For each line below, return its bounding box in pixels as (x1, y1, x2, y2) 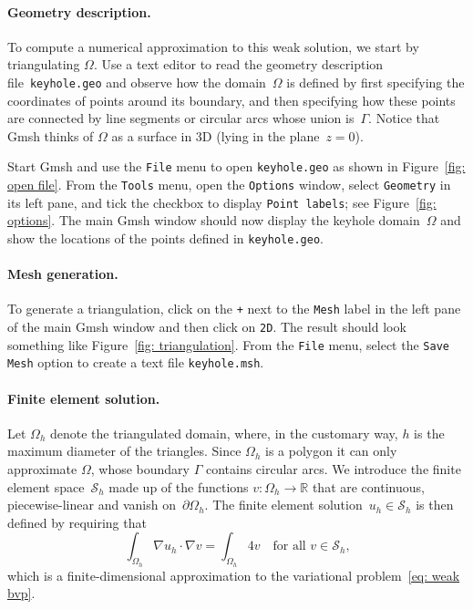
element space (7, 477, 85, 496)
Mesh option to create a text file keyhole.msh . (7, 353, 264, 372)
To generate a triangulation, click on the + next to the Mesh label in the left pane (7, 299, 461, 318)
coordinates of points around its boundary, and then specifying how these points (7, 90, 456, 109)
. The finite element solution (204, 495, 363, 514)
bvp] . (7, 583, 36, 603)
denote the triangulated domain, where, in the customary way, (49, 423, 398, 442)
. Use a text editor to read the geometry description (93, 55, 384, 74)
